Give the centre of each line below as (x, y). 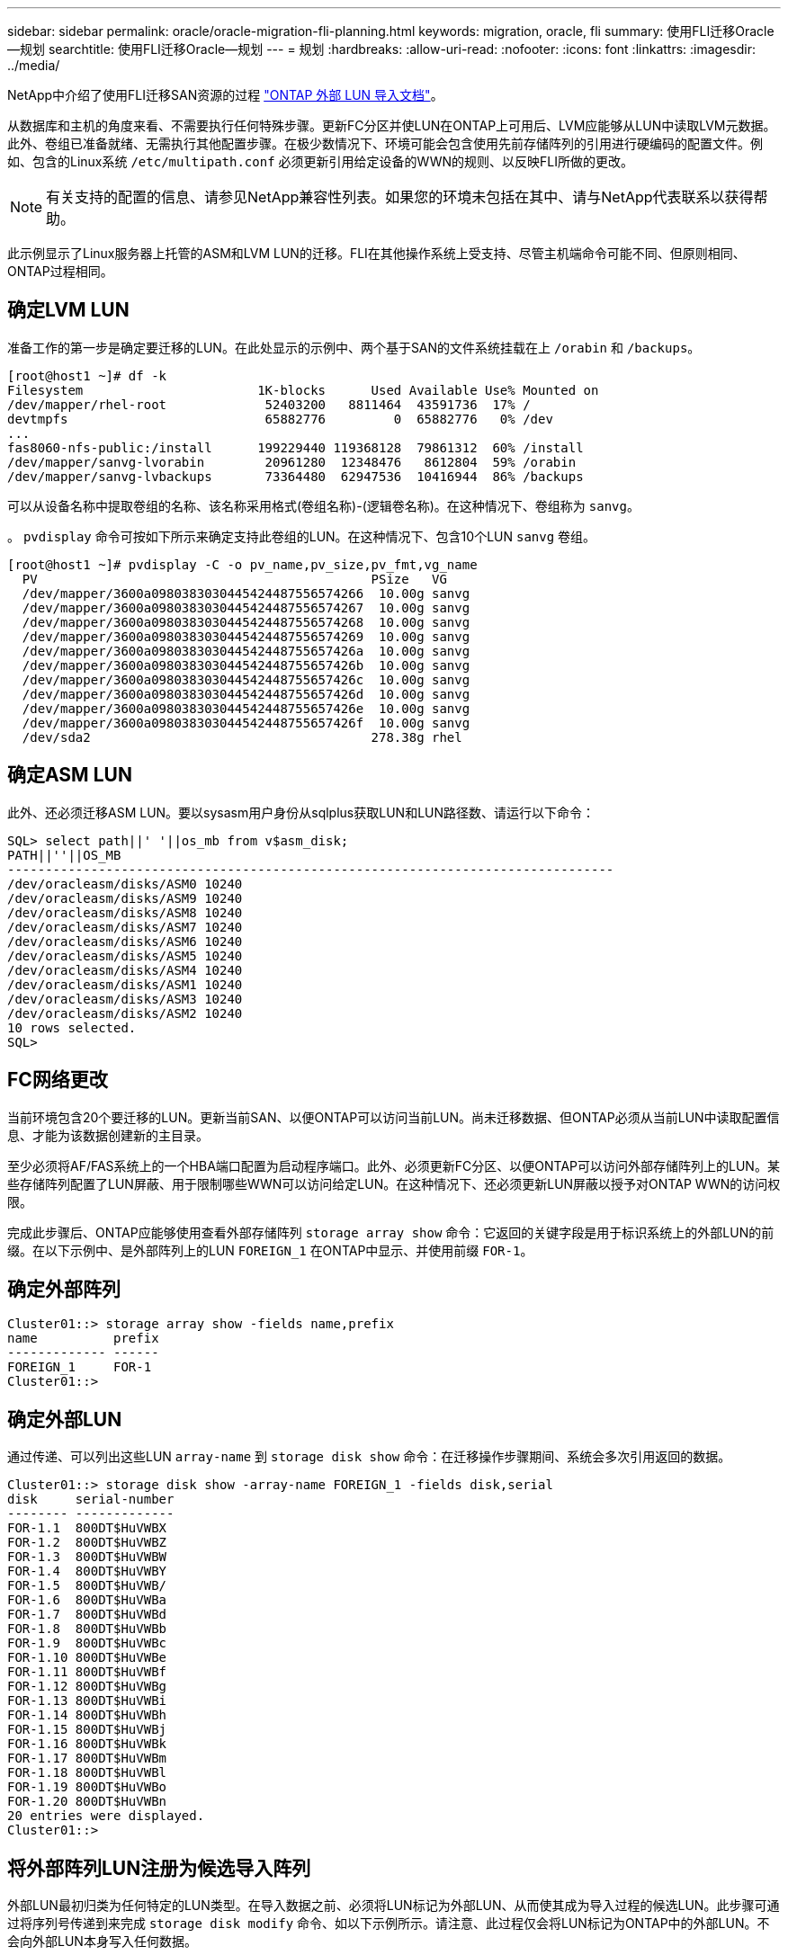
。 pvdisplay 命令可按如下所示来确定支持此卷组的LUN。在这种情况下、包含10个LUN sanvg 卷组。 (302, 536)
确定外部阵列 (64, 1289)
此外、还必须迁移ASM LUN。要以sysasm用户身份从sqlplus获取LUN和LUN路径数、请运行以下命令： (301, 812)
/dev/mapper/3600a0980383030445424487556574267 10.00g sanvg (246, 607)
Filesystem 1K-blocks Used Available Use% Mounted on (303, 390)
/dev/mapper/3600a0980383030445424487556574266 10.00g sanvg (246, 593)
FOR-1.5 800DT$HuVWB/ (87, 1586)
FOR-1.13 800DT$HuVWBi (87, 1701)
